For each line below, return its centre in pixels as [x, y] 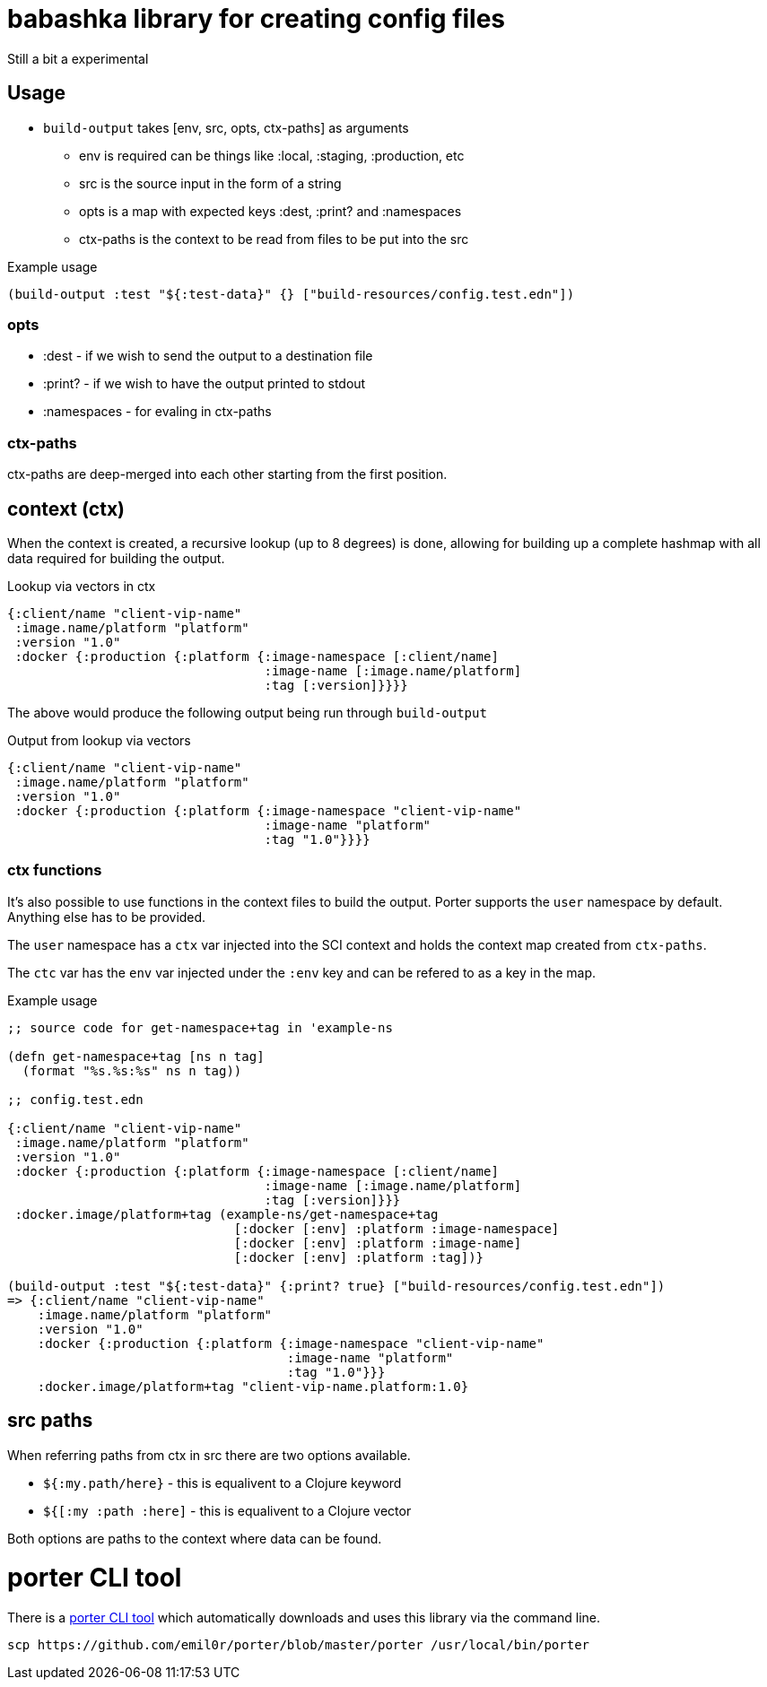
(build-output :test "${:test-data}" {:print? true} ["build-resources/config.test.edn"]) [336, 1286]
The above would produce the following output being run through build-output [247, 712]
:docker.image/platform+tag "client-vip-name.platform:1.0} [253, 1386]
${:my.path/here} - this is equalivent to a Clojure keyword [222, 1483]
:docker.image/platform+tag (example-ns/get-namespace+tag [227, 1214]
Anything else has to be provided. [107, 917]
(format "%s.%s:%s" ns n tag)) [132, 1070]
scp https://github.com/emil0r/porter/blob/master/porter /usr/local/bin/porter [299, 1645]
